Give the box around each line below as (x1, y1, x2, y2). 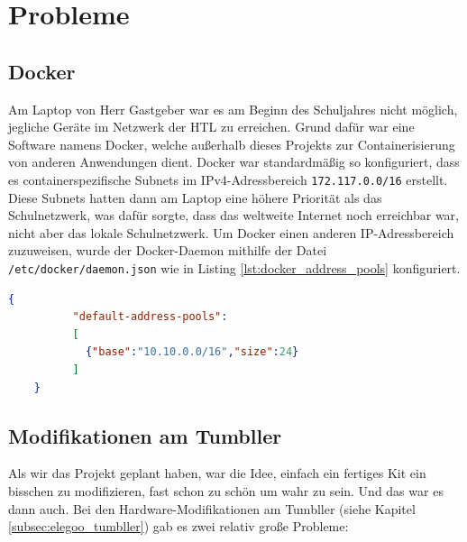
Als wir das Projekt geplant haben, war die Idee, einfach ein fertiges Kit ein (8, 464, 426, 482)
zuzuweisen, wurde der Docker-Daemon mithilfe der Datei (8, 241, 327, 260)
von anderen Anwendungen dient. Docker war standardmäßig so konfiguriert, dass (8, 152, 460, 171)
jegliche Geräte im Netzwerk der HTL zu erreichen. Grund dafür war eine (8, 117, 415, 136)
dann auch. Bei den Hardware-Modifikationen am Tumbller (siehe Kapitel (8, 499, 416, 518)
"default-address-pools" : (72, 310, 228, 324)
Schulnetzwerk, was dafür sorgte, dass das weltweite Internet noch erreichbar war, (8, 206, 459, 225)
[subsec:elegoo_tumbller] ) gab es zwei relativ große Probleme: (8, 517, 349, 536)
